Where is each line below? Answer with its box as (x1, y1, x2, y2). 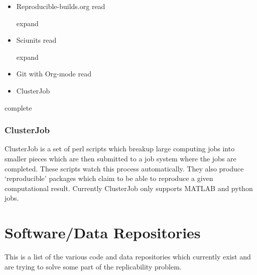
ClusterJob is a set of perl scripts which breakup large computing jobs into (5, 143, 235, 154)
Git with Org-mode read (16, 68, 91, 79)
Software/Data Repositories (5, 222, 201, 243)
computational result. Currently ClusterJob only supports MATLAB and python (5, 182, 253, 193)
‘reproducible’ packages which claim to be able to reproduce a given (5, 173, 213, 184)
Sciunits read (16, 35, 57, 45)
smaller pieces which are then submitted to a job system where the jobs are (5, 153, 236, 163)
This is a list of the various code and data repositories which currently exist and (5, 251, 251, 262)
